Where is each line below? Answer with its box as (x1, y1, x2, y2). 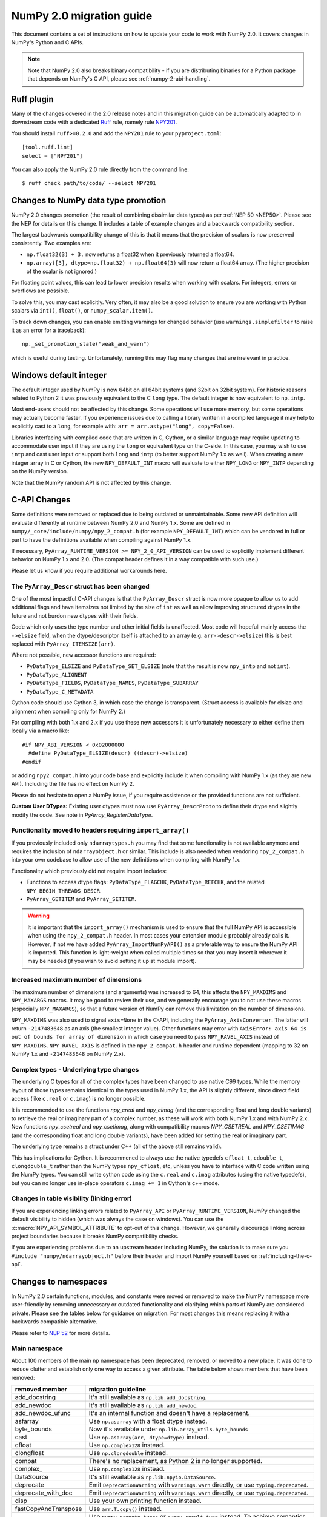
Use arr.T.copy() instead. (88, 1504, 162, 1513)
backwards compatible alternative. (11, 1318, 98, 1325)
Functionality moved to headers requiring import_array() (11, 826, 190, 834)
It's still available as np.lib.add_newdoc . (88, 1400, 198, 1409)
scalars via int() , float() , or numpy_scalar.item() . (11, 307, 153, 314)
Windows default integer (11, 370, 107, 380)
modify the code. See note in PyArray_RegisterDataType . (11, 811, 153, 819)
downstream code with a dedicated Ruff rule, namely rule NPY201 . (11, 118, 177, 126)
